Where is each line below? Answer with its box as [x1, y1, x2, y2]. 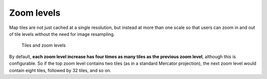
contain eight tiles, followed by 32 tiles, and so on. [9, 67, 111, 73]
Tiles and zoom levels [21, 42, 66, 49]
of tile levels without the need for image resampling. [9, 31, 115, 37]
